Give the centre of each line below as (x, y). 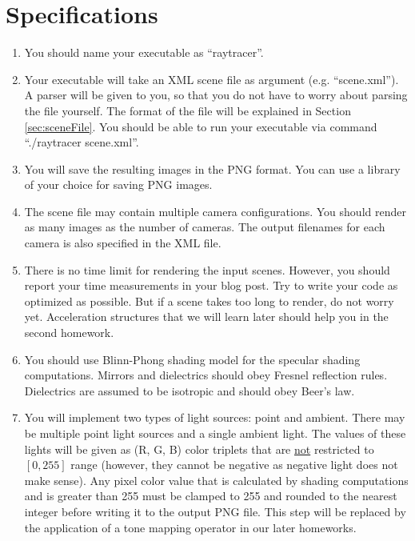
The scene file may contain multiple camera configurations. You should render (215, 211)
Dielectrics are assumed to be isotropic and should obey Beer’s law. (190, 390)
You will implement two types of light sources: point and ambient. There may (215, 417)
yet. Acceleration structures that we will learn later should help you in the (206, 317)
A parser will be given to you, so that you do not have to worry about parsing (216, 95)
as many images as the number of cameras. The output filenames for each (205, 227)
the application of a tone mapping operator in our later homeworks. (190, 527)
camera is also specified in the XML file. (123, 243)
